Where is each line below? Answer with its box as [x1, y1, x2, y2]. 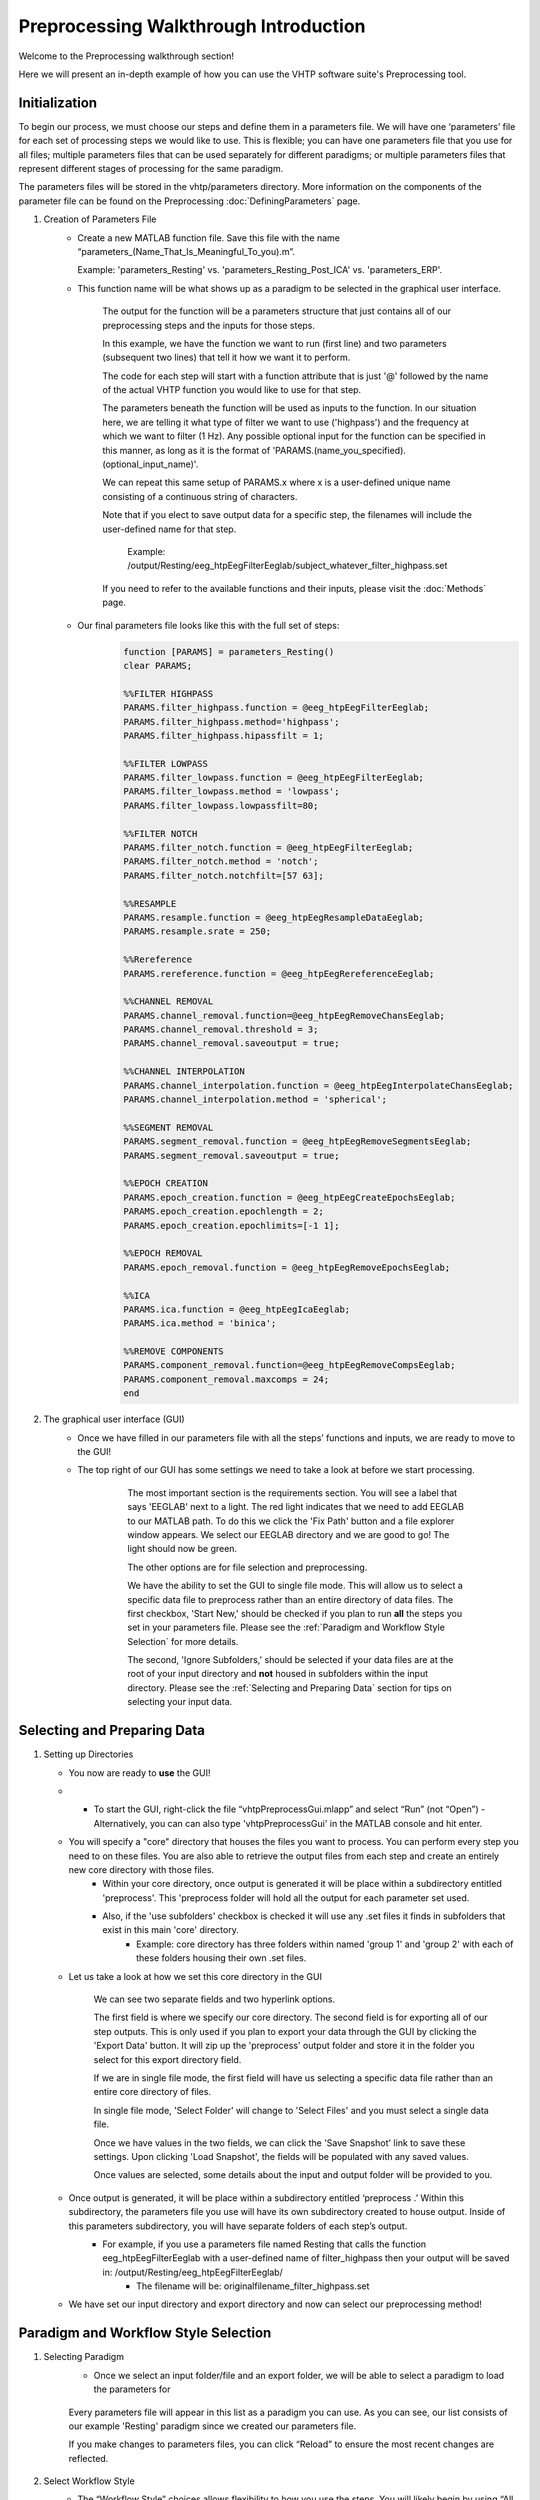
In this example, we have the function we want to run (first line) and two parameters [102, 337, 447, 349]
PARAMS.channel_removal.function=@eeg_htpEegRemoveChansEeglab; [123, 1010, 445, 1021]
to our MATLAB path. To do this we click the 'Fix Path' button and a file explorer [127, 1515, 455, 1527]
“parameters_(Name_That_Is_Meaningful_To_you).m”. [77, 245, 295, 257]
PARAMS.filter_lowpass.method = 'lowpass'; [123, 786, 340, 797]
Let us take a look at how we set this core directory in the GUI [68, 1970, 322, 1982]
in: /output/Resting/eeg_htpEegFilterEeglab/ [102, 2266, 284, 2278]
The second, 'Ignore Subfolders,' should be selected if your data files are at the [127, 1654, 454, 1666]
